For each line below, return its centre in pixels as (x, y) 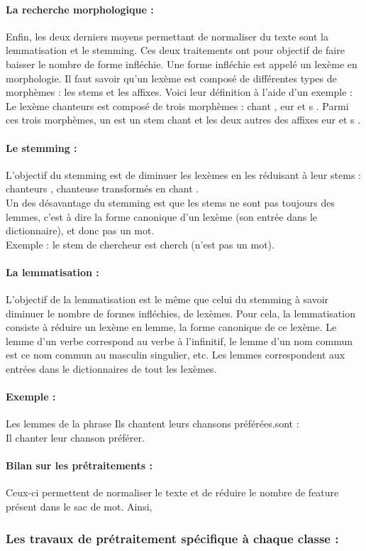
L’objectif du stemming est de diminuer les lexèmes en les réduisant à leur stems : (183, 174)
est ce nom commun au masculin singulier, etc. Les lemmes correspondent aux (176, 355)
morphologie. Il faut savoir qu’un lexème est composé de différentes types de (171, 78)
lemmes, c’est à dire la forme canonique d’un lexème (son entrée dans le (162, 216)
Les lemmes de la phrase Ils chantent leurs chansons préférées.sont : (152, 424)
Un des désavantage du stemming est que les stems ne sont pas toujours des (170, 202)
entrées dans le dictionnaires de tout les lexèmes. (111, 369)
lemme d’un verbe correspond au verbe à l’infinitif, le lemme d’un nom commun (179, 340)
